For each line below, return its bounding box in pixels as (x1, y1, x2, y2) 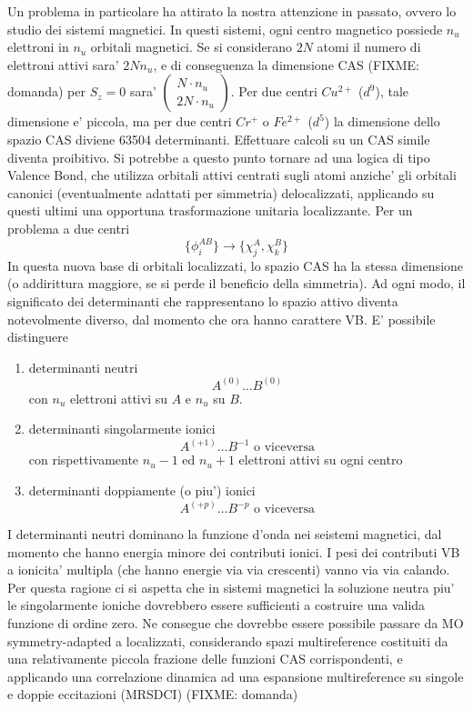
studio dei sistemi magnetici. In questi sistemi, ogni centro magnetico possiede (7, 19, 443, 38)
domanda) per (7, 82, 86, 101)
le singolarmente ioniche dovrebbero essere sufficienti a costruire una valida (7, 595, 426, 615)
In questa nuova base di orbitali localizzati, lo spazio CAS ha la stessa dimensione (7, 255, 464, 275)
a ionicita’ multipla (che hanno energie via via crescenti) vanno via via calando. (7, 560, 450, 579)
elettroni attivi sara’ (7, 55, 119, 74)
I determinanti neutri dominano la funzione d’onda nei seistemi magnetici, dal (7, 525, 442, 544)
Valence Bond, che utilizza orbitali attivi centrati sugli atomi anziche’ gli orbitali (7, 165, 457, 185)
